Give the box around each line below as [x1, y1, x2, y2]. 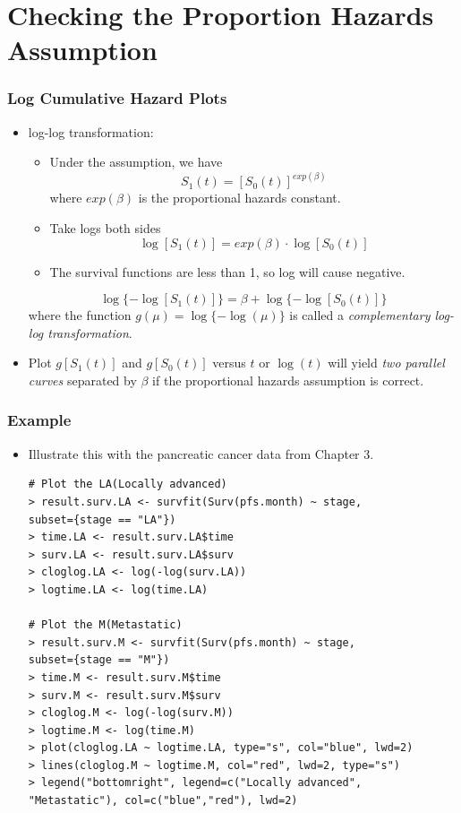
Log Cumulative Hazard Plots [7, 87, 227, 109]
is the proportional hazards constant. [138, 188, 341, 207]
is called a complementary [289, 306, 431, 324]
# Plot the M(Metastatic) [28, 618, 183, 632]
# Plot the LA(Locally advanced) [28, 478, 227, 491]
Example [7, 409, 72, 431]
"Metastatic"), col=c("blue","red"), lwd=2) [28, 794, 298, 808]
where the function [28, 306, 132, 324]
